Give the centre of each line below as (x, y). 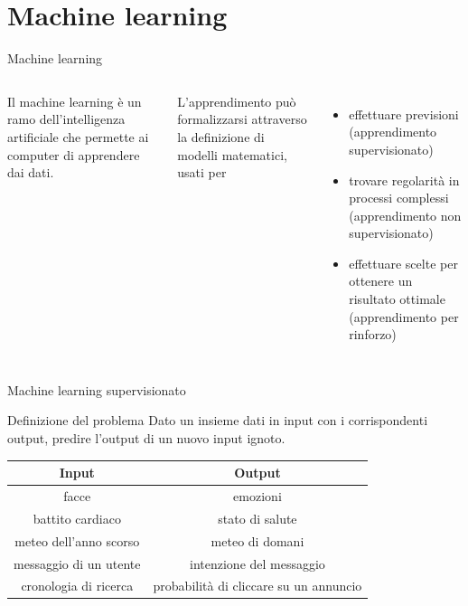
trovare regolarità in (404, 180)
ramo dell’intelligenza (66, 119)
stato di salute (257, 518)
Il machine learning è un (75, 101)
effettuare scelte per (403, 263)
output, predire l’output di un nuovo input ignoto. (146, 438)
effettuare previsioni (404, 114)
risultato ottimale (397, 299)
